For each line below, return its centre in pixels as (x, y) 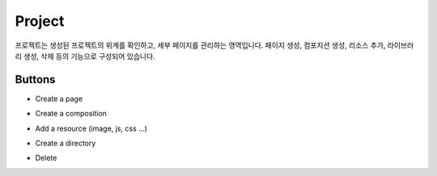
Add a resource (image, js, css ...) (91, 128)
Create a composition (71, 114)
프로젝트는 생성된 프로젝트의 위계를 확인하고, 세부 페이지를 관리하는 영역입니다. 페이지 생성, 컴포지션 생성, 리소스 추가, (200, 45)
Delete (46, 158)
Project (40, 21)
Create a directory (66, 143)
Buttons (35, 80)
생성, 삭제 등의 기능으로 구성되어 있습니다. (89, 56)
